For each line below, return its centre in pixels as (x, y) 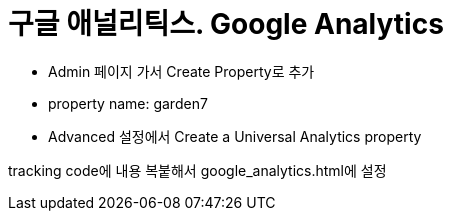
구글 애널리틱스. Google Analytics (226, 24)
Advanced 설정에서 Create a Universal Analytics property (235, 136)
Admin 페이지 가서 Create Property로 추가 (181, 71)
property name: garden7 (128, 103)
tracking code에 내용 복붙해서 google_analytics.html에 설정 (197, 170)
